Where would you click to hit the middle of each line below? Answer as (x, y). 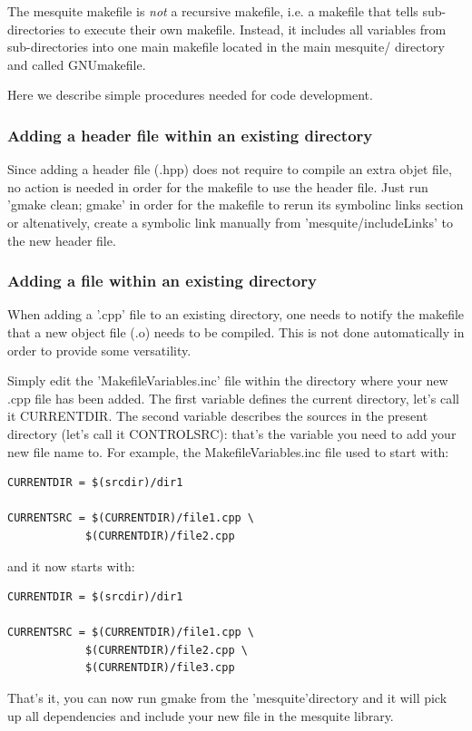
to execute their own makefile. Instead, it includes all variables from (257, 29)
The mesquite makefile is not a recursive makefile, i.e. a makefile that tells (213, 11)
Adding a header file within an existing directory (190, 135)
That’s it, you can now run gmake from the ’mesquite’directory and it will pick (227, 698)
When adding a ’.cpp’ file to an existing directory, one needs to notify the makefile (236, 314)
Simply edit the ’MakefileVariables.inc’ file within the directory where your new (228, 380)
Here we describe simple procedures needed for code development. (190, 95)
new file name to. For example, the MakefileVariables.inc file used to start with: (228, 451)
